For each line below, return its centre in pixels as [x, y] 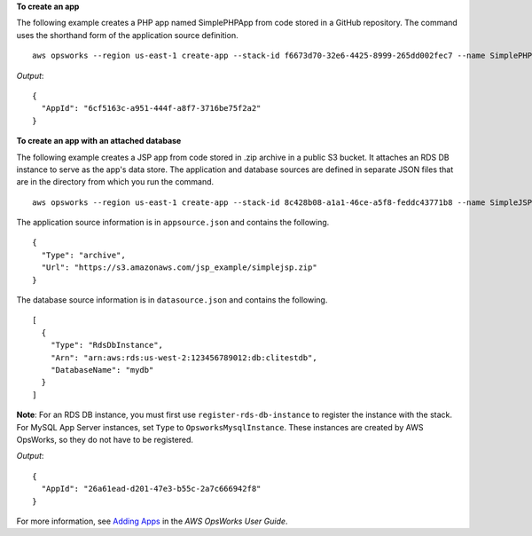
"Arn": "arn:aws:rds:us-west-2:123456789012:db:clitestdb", [184, 358]
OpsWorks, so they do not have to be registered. [105, 439]
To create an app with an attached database [99, 141]
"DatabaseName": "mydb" [102, 370]
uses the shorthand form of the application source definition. [127, 35]
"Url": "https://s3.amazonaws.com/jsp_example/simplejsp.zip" [180, 268]
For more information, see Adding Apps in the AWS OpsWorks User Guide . [152, 521]
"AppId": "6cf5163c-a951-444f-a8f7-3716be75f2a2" [151, 108]
